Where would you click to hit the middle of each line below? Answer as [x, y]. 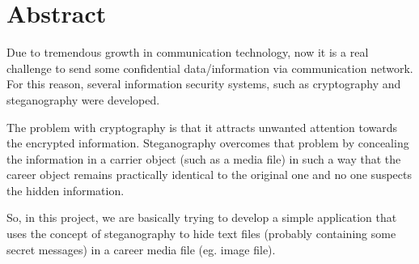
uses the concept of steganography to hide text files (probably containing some [201, 234]
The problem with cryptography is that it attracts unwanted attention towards [202, 127]
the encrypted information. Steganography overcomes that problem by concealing [208, 143]
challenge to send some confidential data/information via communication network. [210, 68]
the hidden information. [66, 190]
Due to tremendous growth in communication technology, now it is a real [188, 52]
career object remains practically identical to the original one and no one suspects [209, 175]
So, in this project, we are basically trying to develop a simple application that [202, 217]
